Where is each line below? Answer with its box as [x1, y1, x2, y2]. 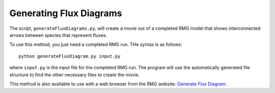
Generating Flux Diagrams [9, 8, 122, 19]
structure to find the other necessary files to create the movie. [9, 71, 140, 78]
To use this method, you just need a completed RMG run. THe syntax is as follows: [9, 41, 183, 48]
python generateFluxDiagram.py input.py [18, 53, 121, 59]
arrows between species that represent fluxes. [9, 32, 107, 38]
